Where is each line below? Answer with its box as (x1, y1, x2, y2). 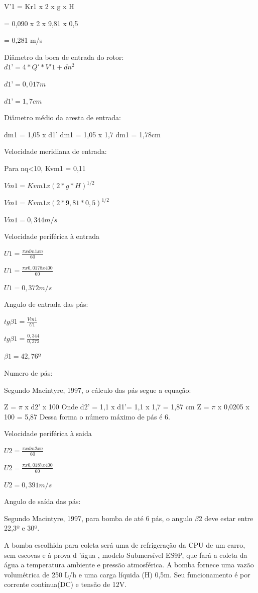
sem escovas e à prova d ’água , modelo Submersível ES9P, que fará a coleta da (4, 549, 247, 560)
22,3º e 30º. (4, 523, 40, 533)
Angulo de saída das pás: (4, 496, 81, 506)
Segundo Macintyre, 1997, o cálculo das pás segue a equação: (4, 384, 191, 395)
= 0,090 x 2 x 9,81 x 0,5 (4, 18, 78, 28)
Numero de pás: (4, 368, 53, 378)
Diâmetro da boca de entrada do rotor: (4, 51, 124, 62)
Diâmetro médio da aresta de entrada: (4, 112, 121, 123)
